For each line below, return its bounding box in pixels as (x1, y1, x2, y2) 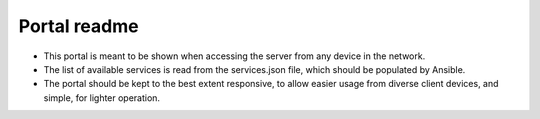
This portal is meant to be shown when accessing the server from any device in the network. (43, 50, 426, 62)
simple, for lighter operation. (43, 91, 160, 104)
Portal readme (18, 15, 139, 37)
